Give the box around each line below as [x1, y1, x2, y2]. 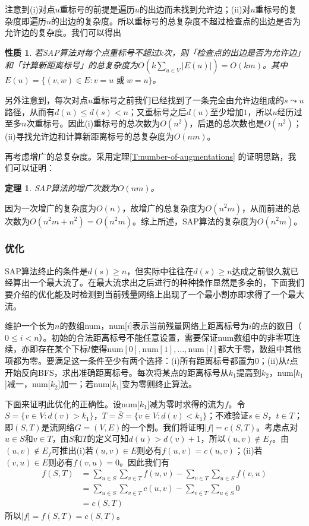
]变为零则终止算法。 [119, 378, 197, 390]
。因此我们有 [119, 455, 169, 468]
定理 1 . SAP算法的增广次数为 [5, 181, 118, 194]
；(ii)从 [258, 354, 287, 366]
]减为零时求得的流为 [147, 397, 225, 410]
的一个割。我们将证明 [121, 420, 205, 433]
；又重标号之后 [128, 105, 187, 118]
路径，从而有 [5, 105, 55, 118]
